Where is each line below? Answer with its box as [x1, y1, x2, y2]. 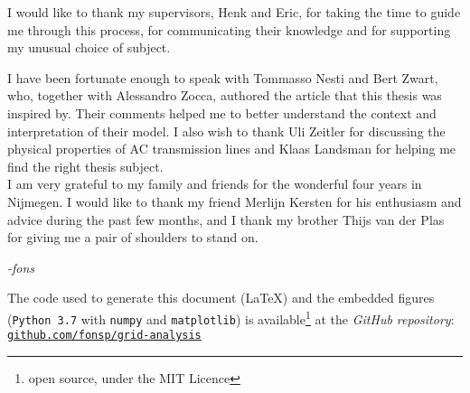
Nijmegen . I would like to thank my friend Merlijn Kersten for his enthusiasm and [7, 192, 462, 211]
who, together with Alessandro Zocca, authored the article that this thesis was [7, 86, 442, 105]
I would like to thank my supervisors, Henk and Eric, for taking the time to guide [7, 3, 461, 21]
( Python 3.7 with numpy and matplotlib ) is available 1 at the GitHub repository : [7, 306, 455, 328]
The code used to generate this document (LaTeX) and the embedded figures [7, 288, 435, 307]
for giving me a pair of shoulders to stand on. [7, 228, 258, 247]
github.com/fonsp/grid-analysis [7, 329, 202, 342]
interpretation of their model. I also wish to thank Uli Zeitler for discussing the [7, 121, 446, 140]
